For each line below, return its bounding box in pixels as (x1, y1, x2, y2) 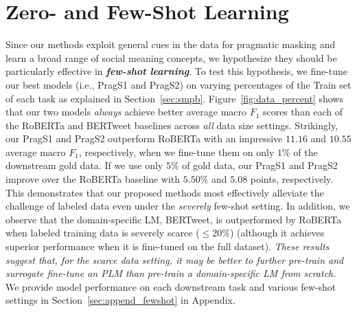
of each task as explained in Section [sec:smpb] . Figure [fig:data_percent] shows (5, 91, 343, 105)
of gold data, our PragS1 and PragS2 (182, 158, 338, 172)
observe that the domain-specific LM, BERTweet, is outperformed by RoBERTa (5, 212, 342, 226)
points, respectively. (250, 172, 334, 186)
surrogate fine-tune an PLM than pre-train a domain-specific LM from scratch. (5, 266, 336, 280)
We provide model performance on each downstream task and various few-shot (5, 279, 336, 293)
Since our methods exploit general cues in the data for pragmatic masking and (5, 37, 336, 52)
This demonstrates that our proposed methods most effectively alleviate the (5, 185, 324, 199)
